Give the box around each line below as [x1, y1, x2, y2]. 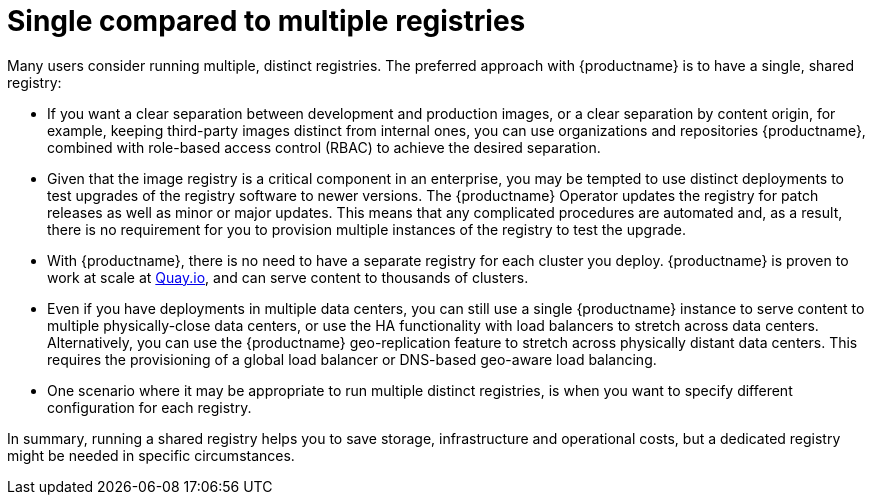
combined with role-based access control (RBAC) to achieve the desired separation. [47, 138, 601, 156]
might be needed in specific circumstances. [7, 446, 295, 464]
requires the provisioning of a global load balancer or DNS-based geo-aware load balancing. [47, 350, 657, 368]
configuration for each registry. [47, 398, 252, 416]
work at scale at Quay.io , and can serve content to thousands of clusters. [47, 268, 529, 286]
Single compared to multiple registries [7, 4, 526, 38]
